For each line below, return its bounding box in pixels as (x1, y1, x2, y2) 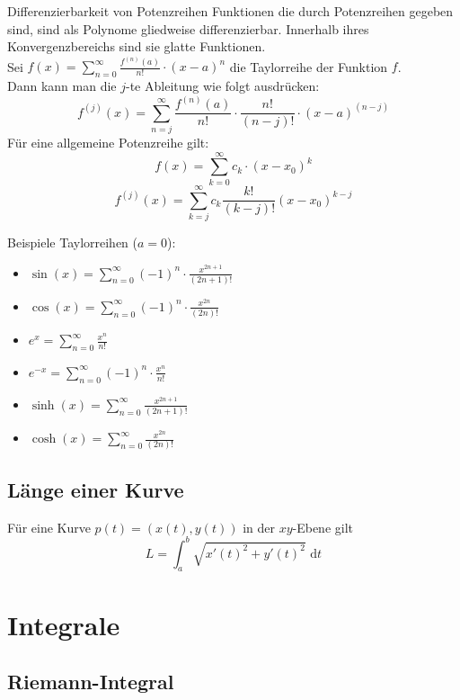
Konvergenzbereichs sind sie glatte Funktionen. (7, 37, 266, 56)
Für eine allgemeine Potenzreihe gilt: (7, 133, 209, 152)
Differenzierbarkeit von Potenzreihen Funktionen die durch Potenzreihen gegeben (7, 2, 454, 20)
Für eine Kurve (7, 517, 91, 536)
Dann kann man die (7, 76, 117, 95)
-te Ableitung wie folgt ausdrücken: (126, 76, 320, 95)
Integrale (7, 606, 120, 642)
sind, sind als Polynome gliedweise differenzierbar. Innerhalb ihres (7, 19, 369, 38)
